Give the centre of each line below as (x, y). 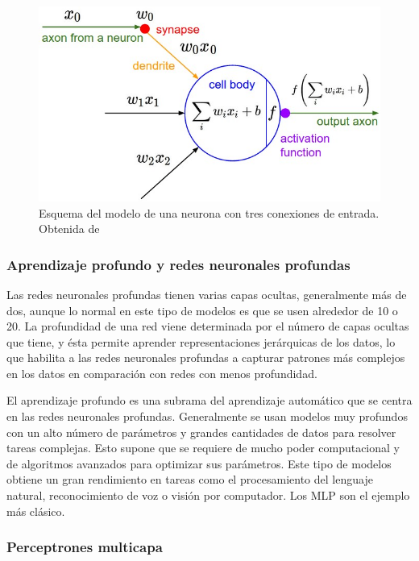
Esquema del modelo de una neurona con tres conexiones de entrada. (209, 212)
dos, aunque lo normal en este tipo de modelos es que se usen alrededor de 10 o (202, 310)
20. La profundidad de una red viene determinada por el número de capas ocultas (208, 326)
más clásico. (36, 511)
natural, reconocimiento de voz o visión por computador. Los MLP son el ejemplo (208, 495)
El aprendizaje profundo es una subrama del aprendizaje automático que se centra (209, 400)
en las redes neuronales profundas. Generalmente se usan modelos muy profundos (207, 416)
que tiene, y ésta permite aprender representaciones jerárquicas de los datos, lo (201, 341)
